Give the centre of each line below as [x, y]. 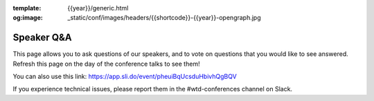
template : [27, 8]
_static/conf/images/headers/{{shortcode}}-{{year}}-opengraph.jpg [164, 18]
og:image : [28, 18]
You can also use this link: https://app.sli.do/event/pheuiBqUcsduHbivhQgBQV [125, 77]
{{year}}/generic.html [98, 8]
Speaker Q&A [42, 38]
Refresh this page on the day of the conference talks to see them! [106, 64]
